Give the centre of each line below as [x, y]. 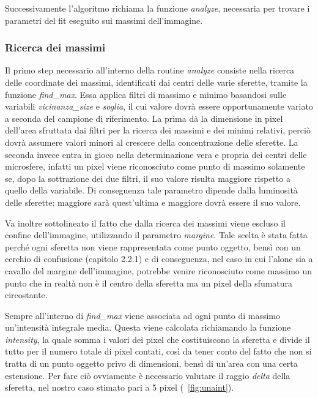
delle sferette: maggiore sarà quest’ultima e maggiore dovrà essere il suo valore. [153, 202]
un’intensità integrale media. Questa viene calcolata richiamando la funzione [148, 327]
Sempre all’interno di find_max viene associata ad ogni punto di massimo [143, 315]
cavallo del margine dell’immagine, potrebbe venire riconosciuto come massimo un [159, 270]
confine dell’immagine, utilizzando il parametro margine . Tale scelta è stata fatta [156, 235]
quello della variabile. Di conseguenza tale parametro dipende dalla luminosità [151, 190]
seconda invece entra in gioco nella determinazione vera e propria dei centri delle [156, 154]
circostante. [26, 295]
